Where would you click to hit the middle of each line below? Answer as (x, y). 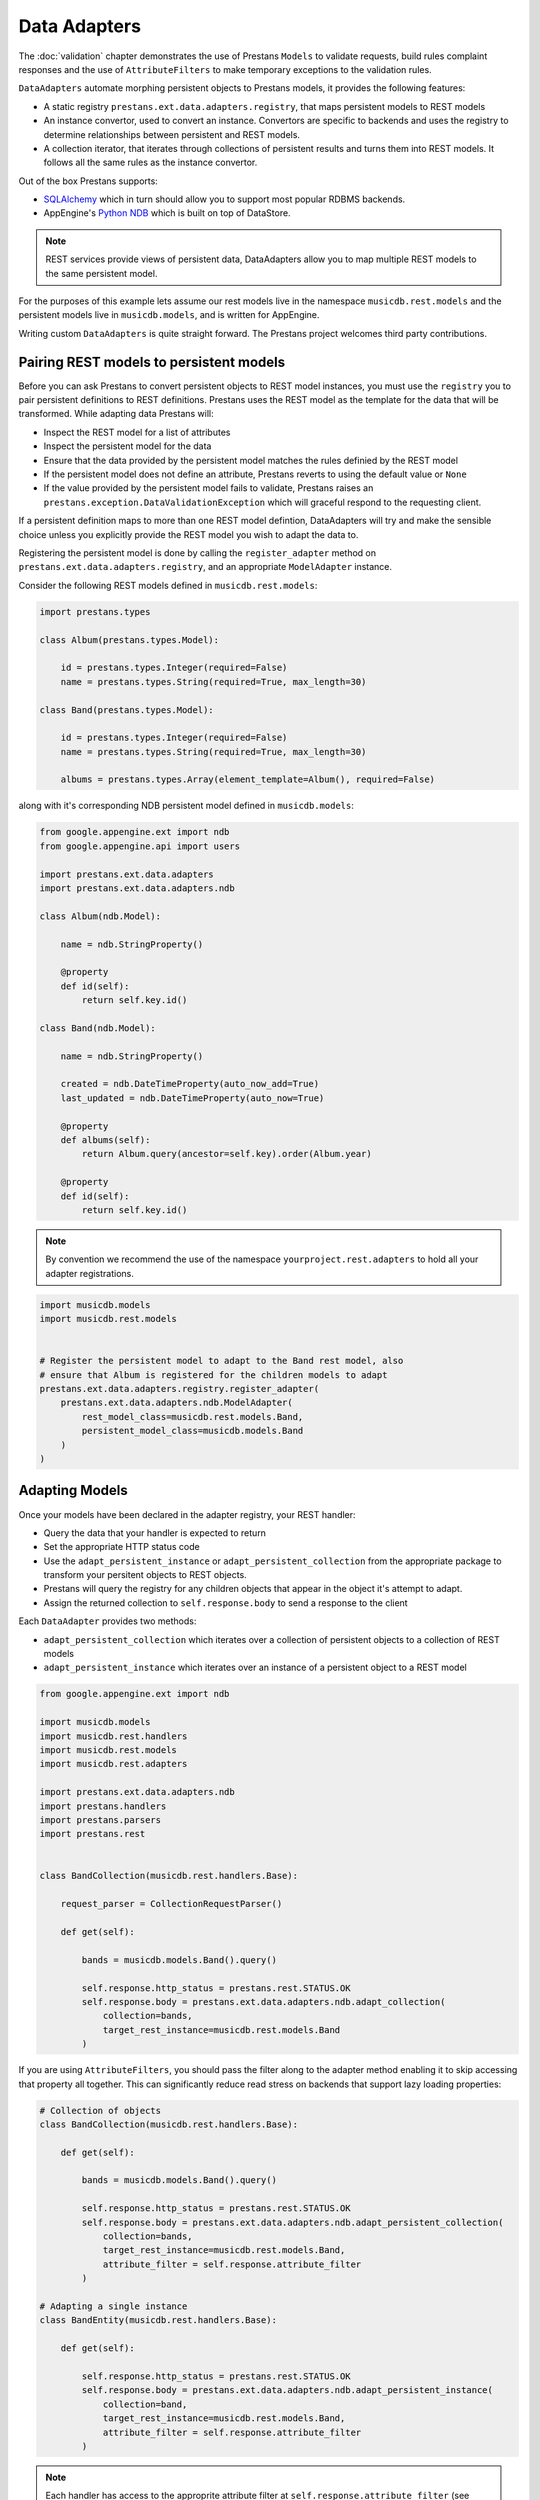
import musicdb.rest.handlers (113, 1736)
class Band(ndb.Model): (98, 1028)
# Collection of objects (100, 2110)
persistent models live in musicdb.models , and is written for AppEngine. (169, 315)
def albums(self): (105, 1140)
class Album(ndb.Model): (100, 916)
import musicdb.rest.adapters (113, 1764)
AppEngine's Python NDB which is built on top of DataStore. (167, 213)
